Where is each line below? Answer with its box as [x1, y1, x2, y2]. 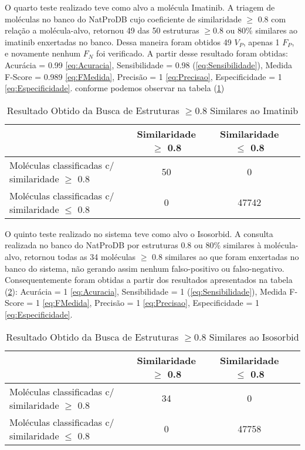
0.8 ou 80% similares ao [213, 24, 298, 36]
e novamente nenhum [5, 47, 81, 59]
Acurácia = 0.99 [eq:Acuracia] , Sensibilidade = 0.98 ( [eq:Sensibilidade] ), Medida [5, 58, 292, 71]
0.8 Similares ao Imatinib [195, 103, 299, 117]
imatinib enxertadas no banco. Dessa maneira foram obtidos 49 [5, 35, 232, 48]
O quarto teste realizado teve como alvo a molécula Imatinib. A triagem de [5, 1, 275, 13]
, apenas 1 [243, 35, 280, 48]
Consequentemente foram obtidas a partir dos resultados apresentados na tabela [5, 274, 293, 286]
